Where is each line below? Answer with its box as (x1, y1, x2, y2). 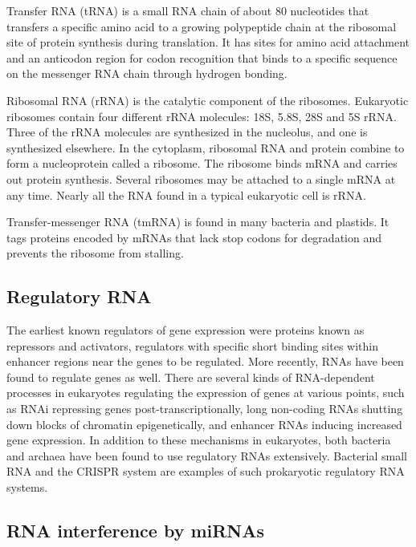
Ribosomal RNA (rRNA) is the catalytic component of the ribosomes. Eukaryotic (6, 91, 409, 108)
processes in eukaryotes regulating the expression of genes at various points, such (6, 384, 405, 401)
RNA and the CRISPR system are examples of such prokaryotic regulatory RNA (6, 463, 405, 480)
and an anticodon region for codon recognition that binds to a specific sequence (6, 49, 398, 66)
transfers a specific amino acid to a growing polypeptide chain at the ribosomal (6, 18, 397, 34)
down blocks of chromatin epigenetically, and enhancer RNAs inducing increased (6, 415, 402, 432)
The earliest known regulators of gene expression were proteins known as (6, 322, 365, 338)
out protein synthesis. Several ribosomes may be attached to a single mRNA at (6, 170, 396, 187)
